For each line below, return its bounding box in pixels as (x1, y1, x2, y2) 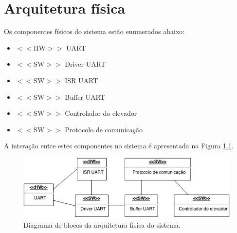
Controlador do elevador (65, 108, 137, 118)
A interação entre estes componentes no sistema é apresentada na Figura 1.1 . (4, 141, 234, 151)
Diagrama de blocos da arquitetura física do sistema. (23, 220, 181, 230)
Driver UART (65, 59, 106, 69)
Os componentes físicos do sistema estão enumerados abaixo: (4, 26, 185, 36)
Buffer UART (65, 91, 105, 102)
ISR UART (65, 75, 98, 85)
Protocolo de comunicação (65, 124, 143, 134)
